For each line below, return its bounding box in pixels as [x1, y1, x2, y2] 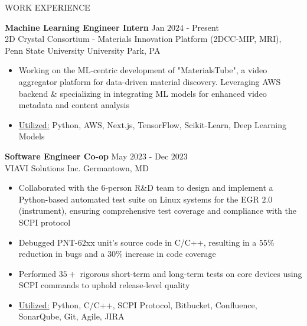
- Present [186, 21, 219, 33]
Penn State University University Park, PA [5, 44, 161, 56]
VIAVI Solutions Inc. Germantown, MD [5, 161, 149, 174]
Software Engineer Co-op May [5, 149, 128, 162]
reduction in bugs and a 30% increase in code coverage [18, 247, 216, 260]
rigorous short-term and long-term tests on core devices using [80, 267, 302, 279]
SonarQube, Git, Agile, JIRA [18, 310, 125, 322]
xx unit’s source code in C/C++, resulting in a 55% [86, 236, 275, 248]
